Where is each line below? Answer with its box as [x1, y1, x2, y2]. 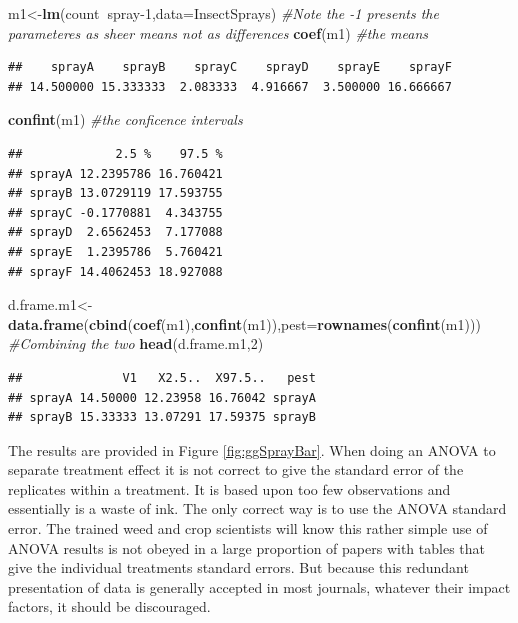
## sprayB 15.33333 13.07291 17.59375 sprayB [8, 410, 316, 425]
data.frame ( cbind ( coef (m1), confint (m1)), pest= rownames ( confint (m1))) [8, 313, 481, 334]
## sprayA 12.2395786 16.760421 [8, 166, 223, 181]
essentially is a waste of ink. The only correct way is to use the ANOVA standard [8, 498, 507, 519]
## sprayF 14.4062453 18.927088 [8, 264, 223, 279]
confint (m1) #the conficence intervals [8, 109, 243, 130]
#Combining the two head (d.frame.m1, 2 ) [8, 333, 264, 354]
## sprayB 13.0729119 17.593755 [8, 186, 223, 201]
